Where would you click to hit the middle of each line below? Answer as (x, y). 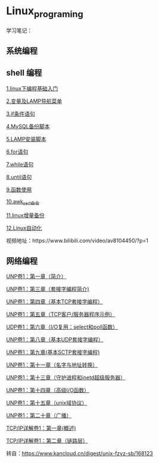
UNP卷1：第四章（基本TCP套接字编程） (54, 302)
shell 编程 (24, 73)
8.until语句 (19, 177)
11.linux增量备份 (25, 215)
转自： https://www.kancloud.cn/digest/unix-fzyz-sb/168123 (80, 453)
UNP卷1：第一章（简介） (36, 276)
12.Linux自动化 (24, 228)
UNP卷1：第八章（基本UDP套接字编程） (55, 340)
